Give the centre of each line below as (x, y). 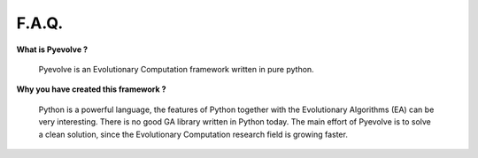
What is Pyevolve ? (52, 49)
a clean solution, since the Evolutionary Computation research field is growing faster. (193, 134)
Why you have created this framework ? (92, 89)
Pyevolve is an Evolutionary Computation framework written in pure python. (176, 69)
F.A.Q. (40, 23)
